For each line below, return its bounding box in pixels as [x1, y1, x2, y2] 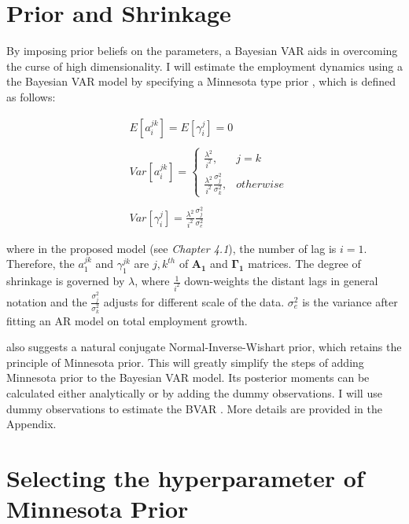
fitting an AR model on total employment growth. [6, 312, 248, 328]
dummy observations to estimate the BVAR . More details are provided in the [6, 400, 382, 416]
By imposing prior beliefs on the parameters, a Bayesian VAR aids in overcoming [6, 42, 398, 59]
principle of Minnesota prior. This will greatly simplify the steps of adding [6, 354, 364, 370]
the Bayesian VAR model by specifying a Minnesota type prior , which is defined [6, 73, 396, 90]
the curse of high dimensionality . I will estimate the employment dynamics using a [6, 57, 403, 74]
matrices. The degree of [248, 255, 361, 272]
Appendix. [6, 416, 57, 432]
